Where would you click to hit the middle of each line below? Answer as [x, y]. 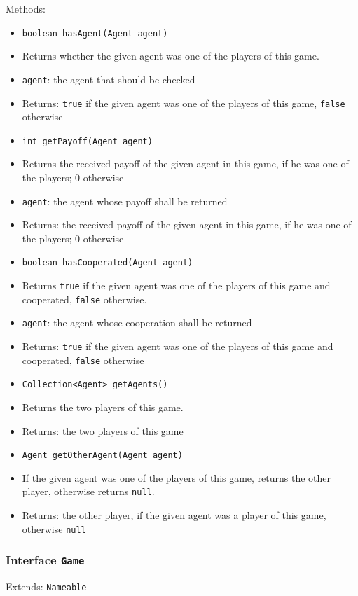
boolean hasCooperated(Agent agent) [108, 263]
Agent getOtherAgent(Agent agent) [102, 456]
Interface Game [45, 560]
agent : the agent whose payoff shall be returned [125, 201]
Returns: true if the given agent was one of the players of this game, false [184, 103]
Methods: [26, 8]
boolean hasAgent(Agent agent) [95, 33]
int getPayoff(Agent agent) [87, 141]
